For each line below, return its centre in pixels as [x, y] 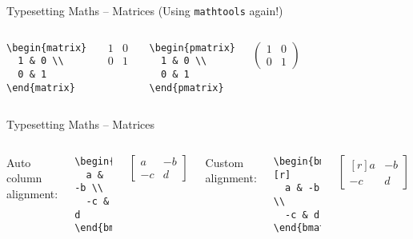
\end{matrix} [41, 88]
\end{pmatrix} [186, 88]
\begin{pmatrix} [192, 48]
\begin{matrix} [47, 48]
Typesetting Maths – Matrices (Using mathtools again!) [145, 10]
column [24, 178]
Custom [225, 162]
